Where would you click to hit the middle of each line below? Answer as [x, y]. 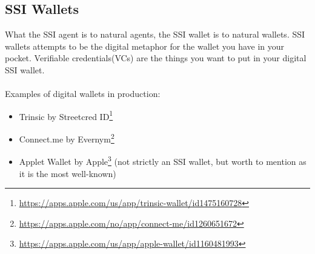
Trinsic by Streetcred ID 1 [66, 115]
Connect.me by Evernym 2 [67, 138]
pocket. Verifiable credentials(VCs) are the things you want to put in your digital [156, 58]
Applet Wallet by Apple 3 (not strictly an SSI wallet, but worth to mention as [163, 160]
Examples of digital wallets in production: [83, 94]
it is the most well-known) [68, 173]
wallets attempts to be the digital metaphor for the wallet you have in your [145, 46]
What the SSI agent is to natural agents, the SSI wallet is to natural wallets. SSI [155, 34]
